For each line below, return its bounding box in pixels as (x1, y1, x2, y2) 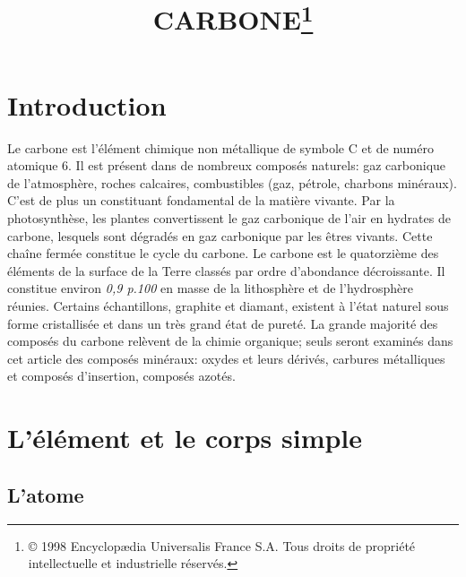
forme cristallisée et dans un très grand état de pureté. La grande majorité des (7, 314, 438, 332)
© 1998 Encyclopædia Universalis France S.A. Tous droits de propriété (28, 536, 416, 555)
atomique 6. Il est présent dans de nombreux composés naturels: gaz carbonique (7, 156, 446, 175)
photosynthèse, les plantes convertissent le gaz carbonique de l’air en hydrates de (7, 209, 451, 228)
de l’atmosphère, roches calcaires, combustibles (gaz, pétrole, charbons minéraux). (7, 173, 457, 192)
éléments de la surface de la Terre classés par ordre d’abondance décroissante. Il (7, 261, 445, 280)
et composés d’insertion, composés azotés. (7, 366, 236, 385)
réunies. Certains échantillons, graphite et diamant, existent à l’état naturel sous (7, 296, 449, 314)
